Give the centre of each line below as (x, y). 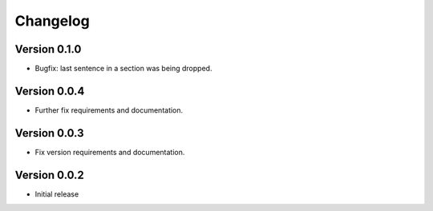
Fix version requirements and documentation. (110, 152)
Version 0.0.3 (49, 133)
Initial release (57, 194)
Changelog (52, 21)
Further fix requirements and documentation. (109, 110)
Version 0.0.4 (50, 91)
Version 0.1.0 (48, 49)
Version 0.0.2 (49, 175)
